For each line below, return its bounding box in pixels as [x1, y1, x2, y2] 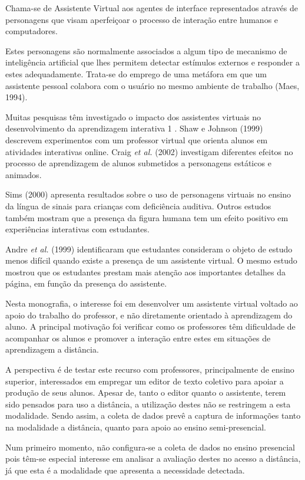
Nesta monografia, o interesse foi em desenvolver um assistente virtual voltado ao [5, 297, 298, 310]
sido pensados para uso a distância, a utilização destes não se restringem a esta [5, 397, 291, 410]
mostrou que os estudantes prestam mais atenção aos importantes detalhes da [5, 265, 286, 278]
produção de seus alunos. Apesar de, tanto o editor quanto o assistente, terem [5, 386, 286, 399]
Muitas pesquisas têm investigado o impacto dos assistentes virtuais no [5, 110, 261, 123]
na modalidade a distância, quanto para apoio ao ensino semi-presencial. [5, 421, 266, 433]
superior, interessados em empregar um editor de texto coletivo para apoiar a [5, 374, 284, 387]
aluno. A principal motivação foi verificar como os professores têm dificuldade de [5, 320, 296, 333]
